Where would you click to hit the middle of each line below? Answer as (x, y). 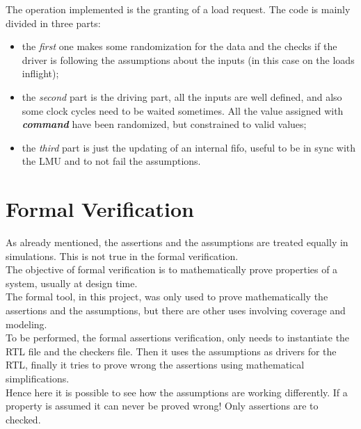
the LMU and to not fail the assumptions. (111, 161)
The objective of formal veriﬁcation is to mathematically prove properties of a (172, 269)
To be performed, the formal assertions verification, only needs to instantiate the (178, 338)
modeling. (26, 324)
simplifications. (38, 378)
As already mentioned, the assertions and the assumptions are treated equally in (177, 242)
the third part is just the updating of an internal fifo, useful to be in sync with (189, 147)
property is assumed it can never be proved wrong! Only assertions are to (162, 406)
